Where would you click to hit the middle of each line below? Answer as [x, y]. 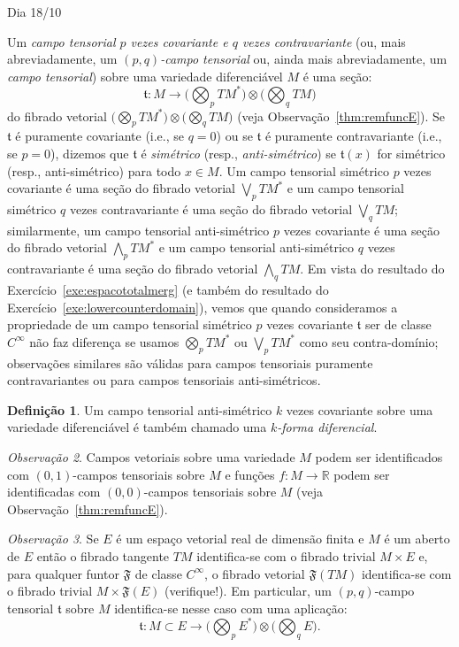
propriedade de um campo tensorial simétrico [130, 324]
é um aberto [417, 539]
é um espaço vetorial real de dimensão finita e [240, 539]
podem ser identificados [379, 456]
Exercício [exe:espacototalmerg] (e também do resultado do [168, 290]
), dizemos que [90, 154]
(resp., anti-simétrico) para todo [94, 170]
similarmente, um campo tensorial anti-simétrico [138, 230]
